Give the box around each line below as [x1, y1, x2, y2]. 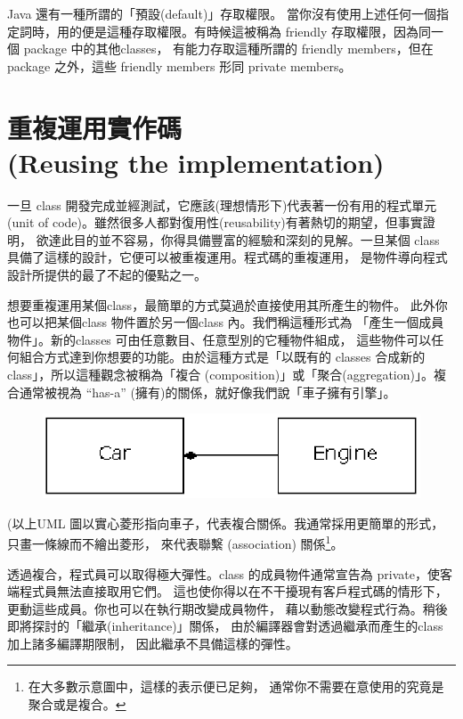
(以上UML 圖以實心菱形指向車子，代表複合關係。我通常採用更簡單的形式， [7, 513, 444, 532]
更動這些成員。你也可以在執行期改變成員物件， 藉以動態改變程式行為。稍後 [7, 599, 448, 617]
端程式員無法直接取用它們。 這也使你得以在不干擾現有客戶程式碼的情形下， [7, 582, 448, 601]
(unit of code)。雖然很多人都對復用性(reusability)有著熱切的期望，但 [7, 213, 398, 232]
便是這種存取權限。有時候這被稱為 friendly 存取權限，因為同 [81, 21, 432, 40]
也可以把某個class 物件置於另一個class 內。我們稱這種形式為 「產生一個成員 [7, 313, 444, 331]
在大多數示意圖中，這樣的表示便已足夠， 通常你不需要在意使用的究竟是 [28, 677, 444, 696]
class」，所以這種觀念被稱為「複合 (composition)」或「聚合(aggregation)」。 [7, 365, 434, 384]
